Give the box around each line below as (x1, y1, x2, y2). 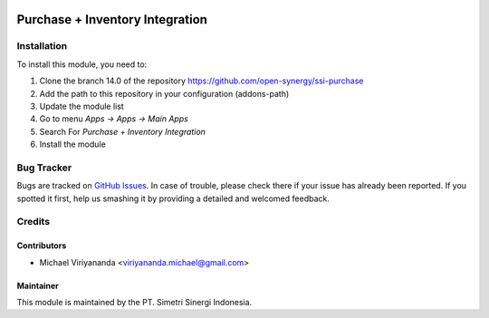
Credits (16, 216, 50, 228)
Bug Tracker (16, 161, 72, 174)
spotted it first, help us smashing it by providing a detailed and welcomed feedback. (16, 193, 330, 204)
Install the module (39, 139, 106, 149)
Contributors (16, 240, 67, 251)
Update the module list (39, 101, 124, 111)
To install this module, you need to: (16, 59, 148, 70)
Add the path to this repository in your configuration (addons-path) (39, 88, 290, 99)
